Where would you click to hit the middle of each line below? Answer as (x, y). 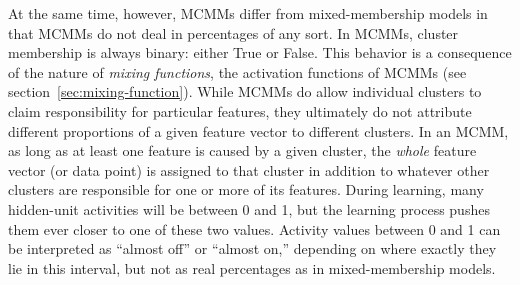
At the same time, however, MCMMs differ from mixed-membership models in (248, 13)
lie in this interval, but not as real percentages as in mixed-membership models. (252, 267)
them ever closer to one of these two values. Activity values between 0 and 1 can (254, 228)
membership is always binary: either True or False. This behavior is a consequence (260, 52)
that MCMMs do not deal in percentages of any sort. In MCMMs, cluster (233, 32)
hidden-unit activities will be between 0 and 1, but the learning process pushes (249, 208)
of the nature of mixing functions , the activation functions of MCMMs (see (237, 71)
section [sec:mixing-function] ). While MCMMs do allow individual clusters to (245, 91)
